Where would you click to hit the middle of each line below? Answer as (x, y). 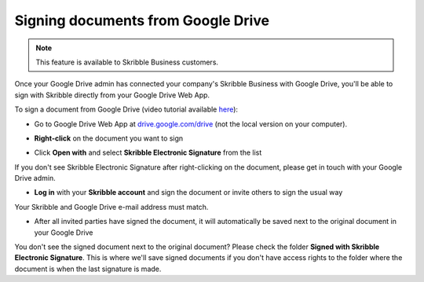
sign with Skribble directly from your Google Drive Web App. (112, 95)
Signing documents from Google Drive (142, 20)
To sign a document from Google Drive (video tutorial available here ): (126, 109)
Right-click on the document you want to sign (109, 138)
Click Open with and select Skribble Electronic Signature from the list (148, 152)
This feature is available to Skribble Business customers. (127, 62)
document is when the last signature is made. (88, 269)
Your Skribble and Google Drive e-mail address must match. (111, 207)
